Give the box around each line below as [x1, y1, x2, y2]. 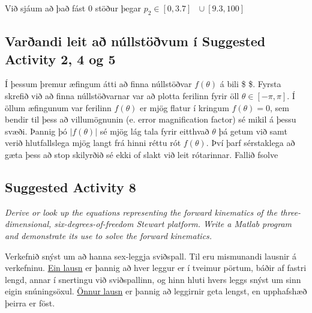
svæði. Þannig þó [5, 124, 67, 137]
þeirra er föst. [5, 296, 55, 309]
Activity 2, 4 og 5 [5, 49, 116, 68]
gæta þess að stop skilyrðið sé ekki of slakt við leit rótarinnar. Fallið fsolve [5, 148, 278, 160]
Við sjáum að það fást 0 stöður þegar [5, 2, 142, 14]
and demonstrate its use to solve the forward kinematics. [5, 229, 212, 242]
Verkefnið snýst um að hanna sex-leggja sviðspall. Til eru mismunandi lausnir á [5, 249, 297, 262]
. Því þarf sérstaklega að [206, 136, 295, 149]
